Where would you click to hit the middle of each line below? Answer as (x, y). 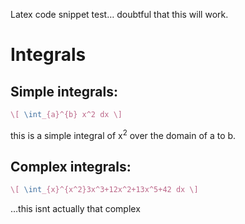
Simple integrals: (64, 91)
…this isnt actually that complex (75, 209)
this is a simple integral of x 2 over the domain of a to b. (123, 134)
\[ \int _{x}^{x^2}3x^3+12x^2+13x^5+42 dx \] (104, 190)
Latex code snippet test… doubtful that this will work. (119, 14)
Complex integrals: (71, 166)
